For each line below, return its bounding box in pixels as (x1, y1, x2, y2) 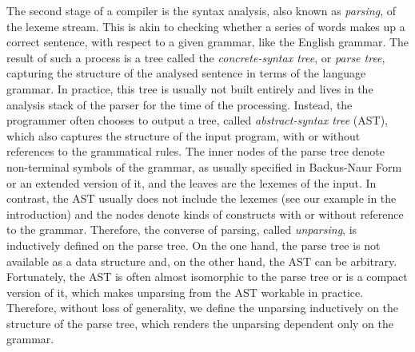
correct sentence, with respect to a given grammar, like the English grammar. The (6, 34, 409, 50)
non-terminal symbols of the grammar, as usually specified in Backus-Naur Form (6, 158, 402, 175)
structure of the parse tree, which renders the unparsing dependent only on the (6, 314, 393, 331)
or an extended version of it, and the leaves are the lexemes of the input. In (6, 174, 377, 191)
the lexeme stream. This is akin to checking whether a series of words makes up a (6, 18, 405, 34)
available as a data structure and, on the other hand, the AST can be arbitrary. (6, 252, 397, 269)
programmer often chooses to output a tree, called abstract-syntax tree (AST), (6, 112, 388, 129)
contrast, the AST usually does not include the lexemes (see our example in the (6, 190, 397, 207)
